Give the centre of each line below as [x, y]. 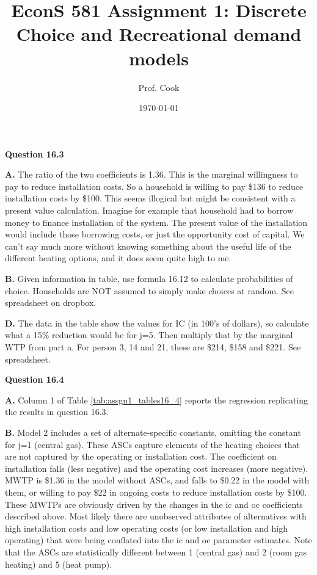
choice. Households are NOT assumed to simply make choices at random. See [149, 290]
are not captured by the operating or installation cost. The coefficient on [141, 456]
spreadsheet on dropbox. [51, 302]
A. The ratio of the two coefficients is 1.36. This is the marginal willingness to [151, 174]
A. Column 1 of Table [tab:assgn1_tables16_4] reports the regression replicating [157, 400]
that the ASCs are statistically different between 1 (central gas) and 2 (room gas [156, 551]
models [159, 58]
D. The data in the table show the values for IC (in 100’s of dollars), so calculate [157, 323]
